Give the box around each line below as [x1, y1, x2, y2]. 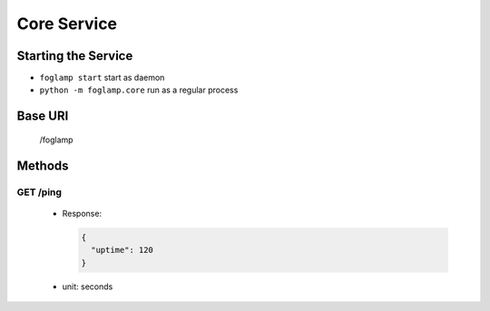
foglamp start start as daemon [39, 73, 165, 83]
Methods [16, 158, 69, 173]
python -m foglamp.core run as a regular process [39, 84, 239, 95]
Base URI [16, 109, 69, 124]
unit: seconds [62, 281, 113, 292]
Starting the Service [16, 48, 133, 63]
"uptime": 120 [91, 245, 154, 256]
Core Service [16, 14, 118, 34]
